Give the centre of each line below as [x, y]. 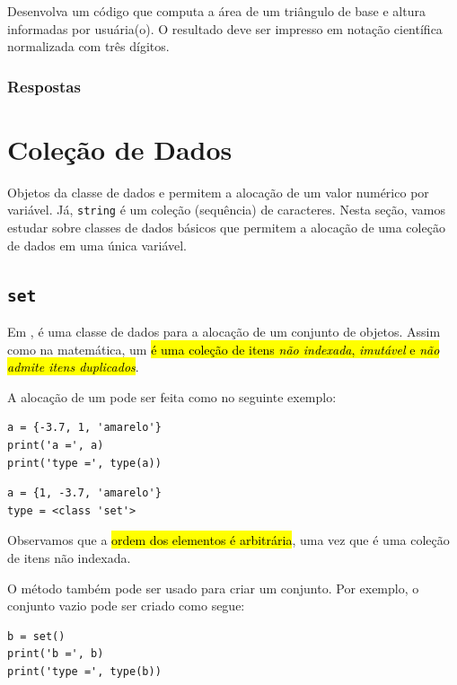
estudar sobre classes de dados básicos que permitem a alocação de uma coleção [226, 227]
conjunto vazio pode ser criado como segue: [126, 606]
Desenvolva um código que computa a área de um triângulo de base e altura [216, 11]
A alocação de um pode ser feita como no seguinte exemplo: [172, 396]
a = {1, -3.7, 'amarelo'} [84, 493]
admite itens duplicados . [73, 367]
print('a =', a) [56, 445]
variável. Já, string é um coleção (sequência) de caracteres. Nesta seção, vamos [227, 210]
